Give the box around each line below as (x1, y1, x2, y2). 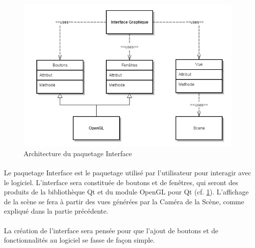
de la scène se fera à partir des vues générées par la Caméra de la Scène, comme (4, 196, 244, 206)
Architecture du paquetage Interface (24, 148, 132, 158)
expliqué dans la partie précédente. (4, 206, 108, 216)
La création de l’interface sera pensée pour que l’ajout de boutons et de (4, 225, 218, 235)
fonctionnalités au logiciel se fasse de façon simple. (4, 235, 155, 245)
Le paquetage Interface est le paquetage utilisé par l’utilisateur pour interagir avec (4, 167, 251, 178)
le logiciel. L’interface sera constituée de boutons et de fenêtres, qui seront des (4, 177, 238, 187)
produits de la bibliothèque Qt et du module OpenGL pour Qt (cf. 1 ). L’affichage (4, 187, 249, 197)
